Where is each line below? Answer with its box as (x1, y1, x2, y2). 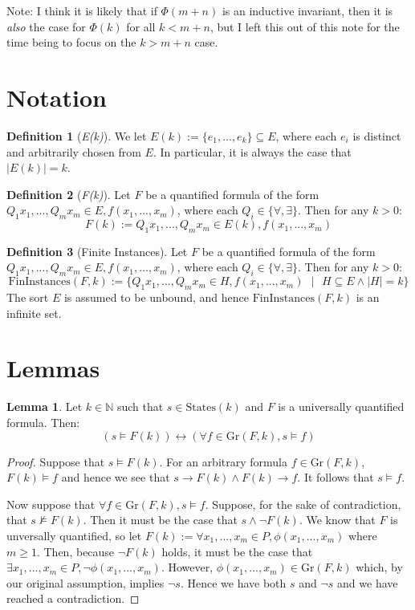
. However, (161, 559, 214, 575)
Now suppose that (6, 495, 96, 512)
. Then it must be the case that (83, 511, 238, 528)
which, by (356, 559, 403, 575)
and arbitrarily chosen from (6, 143, 141, 160)
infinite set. (6, 304, 62, 321)
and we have (337, 574, 398, 591)
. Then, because (36, 543, 115, 559)
